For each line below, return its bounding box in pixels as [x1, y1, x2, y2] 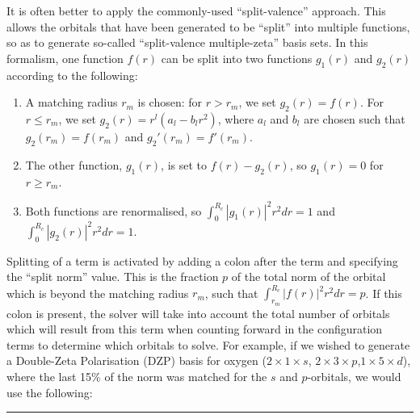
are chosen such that [304, 110, 405, 127]
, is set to [161, 156, 208, 173]
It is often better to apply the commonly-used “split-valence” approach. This [6, 2, 386, 19]
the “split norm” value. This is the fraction [6, 268, 219, 285]
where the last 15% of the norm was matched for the [6, 368, 267, 385]
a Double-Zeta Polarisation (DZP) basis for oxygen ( [6, 352, 267, 369]
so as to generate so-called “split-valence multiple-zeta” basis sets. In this [6, 34, 368, 51]
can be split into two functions [161, 49, 313, 66]
